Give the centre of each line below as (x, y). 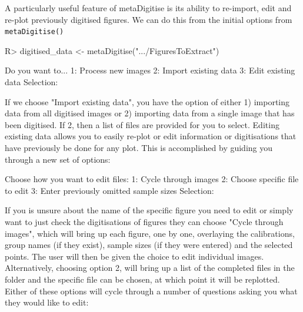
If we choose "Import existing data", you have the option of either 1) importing (147, 101)
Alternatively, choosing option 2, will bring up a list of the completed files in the (150, 268)
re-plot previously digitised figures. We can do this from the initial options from (149, 19)
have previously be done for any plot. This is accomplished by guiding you (139, 147)
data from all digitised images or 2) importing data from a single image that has (150, 113)
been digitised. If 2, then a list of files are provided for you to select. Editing (142, 124)
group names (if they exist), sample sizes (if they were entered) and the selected (149, 245)
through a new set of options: (58, 159)
